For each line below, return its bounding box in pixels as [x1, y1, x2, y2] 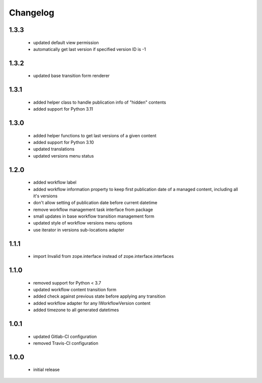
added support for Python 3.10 [33, 139, 94, 145]
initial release [33, 367, 60, 373]
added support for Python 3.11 [33, 106, 93, 112]
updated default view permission [33, 39, 99, 46]
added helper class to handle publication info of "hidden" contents [33, 99, 166, 105]
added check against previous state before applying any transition [33, 293, 166, 299]
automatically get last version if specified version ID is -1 [33, 46, 146, 52]
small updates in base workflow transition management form [33, 213, 155, 219]
